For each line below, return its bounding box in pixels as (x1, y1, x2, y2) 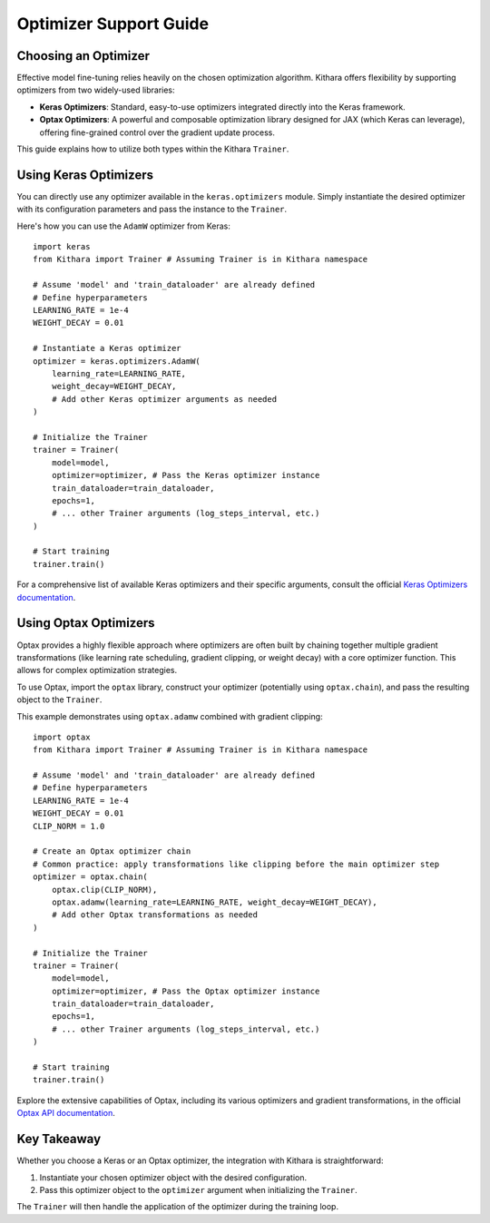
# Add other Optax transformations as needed (51, 910, 259, 920)
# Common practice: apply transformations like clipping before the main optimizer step (33, 858, 440, 869)
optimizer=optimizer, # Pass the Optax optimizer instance (51, 985, 320, 996)
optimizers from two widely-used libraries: (16, 84, 176, 95)
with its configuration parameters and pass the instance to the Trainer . (16, 204, 288, 215)
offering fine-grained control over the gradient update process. (39, 127, 276, 138)
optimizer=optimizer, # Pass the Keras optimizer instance (51, 470, 320, 481)
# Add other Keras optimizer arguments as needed (51, 394, 277, 404)
